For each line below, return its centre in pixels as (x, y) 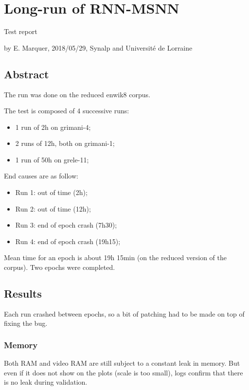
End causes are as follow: (41, 176)
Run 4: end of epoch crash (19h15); (68, 241)
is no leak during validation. (46, 382)
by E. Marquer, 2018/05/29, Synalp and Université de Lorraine (98, 47)
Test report (21, 31)
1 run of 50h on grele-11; (52, 159)
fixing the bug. (26, 323)
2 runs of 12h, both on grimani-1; (65, 143)
